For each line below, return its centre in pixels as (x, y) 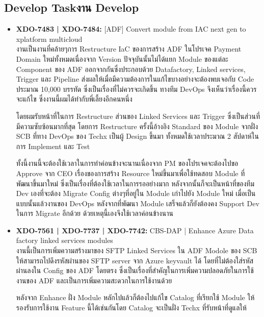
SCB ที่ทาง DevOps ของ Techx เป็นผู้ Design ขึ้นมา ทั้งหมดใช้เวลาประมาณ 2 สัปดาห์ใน (137, 136)
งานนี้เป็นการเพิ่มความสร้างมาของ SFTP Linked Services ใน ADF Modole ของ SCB (137, 250)
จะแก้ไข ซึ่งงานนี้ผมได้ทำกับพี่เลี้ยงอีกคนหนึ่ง (74, 99)
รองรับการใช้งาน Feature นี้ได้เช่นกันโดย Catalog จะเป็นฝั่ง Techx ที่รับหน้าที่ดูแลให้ (131, 308)
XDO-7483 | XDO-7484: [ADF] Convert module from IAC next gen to (131, 29)
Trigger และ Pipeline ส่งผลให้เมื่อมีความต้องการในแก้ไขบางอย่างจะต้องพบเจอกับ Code (135, 79)
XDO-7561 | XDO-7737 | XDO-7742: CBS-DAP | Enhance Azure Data (135, 230)
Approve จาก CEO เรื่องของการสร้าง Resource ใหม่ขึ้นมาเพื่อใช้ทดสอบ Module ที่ (130, 173)
